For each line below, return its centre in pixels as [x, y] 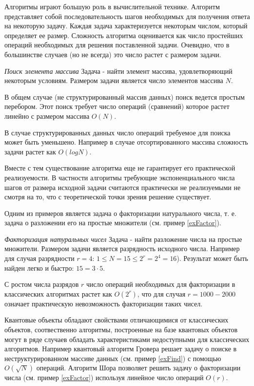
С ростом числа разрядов [42, 284]
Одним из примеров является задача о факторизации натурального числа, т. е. [120, 213]
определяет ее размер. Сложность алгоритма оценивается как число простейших [124, 35]
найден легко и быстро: [39, 268]
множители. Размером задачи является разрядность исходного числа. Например [122, 248]
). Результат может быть [212, 258]
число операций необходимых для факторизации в [161, 284]
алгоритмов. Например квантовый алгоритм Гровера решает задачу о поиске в [121, 349]
